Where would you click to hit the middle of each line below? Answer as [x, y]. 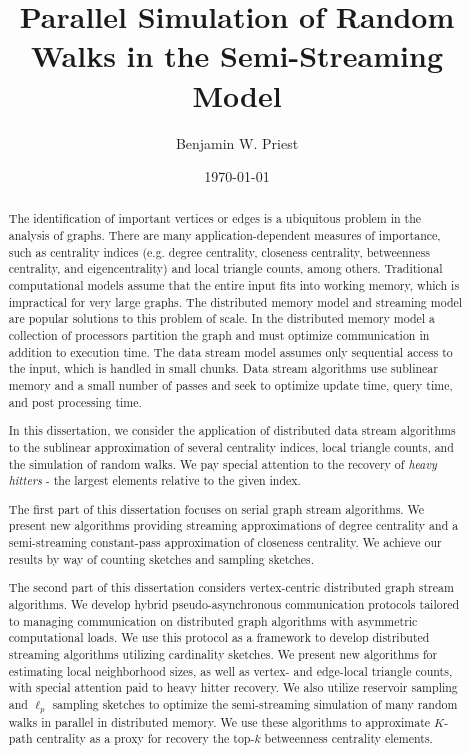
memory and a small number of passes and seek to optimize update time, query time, [230, 385]
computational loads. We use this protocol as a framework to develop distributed [219, 637]
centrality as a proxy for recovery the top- [145, 738]
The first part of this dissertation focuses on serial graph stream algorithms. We [216, 508]
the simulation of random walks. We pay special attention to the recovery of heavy [222, 463]
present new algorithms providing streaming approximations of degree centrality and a [233, 525]
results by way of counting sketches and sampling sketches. [161, 558]
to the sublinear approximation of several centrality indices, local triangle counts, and [231, 446]
